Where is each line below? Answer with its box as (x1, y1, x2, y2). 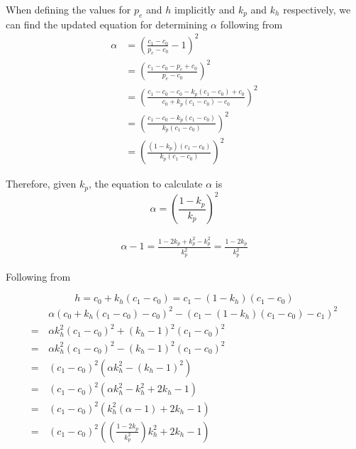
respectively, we (283, 2, 351, 16)
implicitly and (174, 2, 235, 16)
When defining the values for (6, 2, 131, 16)
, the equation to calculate (88, 176, 203, 191)
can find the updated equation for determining (6, 16, 208, 31)
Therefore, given (6, 176, 77, 191)
